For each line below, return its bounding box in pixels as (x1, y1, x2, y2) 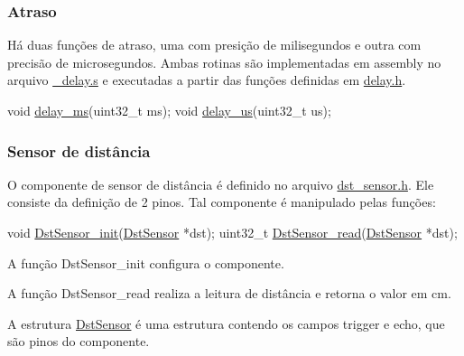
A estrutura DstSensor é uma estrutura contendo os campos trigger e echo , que (7, 314, 445, 333)
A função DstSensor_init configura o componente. (7, 253, 284, 272)
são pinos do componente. (7, 332, 150, 351)
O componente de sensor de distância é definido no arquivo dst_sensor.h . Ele (7, 174, 434, 193)
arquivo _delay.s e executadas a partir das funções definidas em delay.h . (7, 70, 406, 89)
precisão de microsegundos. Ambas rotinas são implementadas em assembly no (7, 52, 441, 71)
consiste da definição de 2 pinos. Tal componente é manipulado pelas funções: (7, 192, 436, 211)
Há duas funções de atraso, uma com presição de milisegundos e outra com (7, 35, 422, 54)
